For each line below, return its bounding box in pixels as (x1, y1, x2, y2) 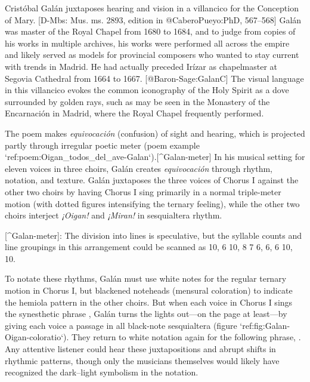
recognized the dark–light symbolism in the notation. (5, 366, 199, 378)
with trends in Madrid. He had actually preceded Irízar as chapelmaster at (5, 60, 278, 72)
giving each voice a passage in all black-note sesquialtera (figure (5, 319, 237, 331)
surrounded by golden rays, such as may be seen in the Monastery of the (5, 95, 270, 107)
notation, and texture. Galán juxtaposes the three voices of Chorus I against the (5, 174, 299, 186)
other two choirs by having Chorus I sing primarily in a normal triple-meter (5, 185, 281, 198)
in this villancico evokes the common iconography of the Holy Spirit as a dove (5, 84, 289, 96)
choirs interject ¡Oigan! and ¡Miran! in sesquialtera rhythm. (5, 209, 222, 221)
